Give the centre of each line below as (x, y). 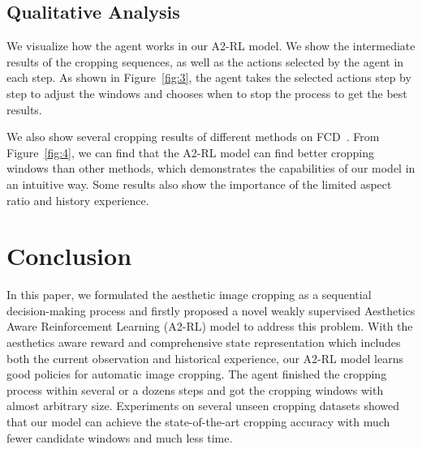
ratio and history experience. (78, 200)
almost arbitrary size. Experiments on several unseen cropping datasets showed (203, 406)
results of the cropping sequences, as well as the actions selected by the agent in (205, 61)
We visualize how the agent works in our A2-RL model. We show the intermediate (211, 46)
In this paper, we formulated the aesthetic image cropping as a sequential (189, 295)
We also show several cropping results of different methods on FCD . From (193, 137)
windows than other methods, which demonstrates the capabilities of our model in (211, 168)
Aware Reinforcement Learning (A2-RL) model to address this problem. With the (210, 326)
